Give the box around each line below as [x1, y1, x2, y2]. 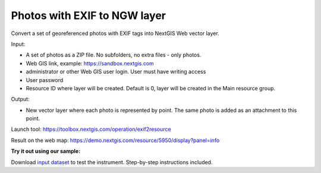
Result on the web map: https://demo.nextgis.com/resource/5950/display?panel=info [11, 137, 220, 144]
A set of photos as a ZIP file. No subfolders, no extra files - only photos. [26, 51, 202, 59]
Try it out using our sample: [11, 147, 81, 155]
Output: [11, 96, 30, 103]
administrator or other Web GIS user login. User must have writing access [26, 68, 206, 76]
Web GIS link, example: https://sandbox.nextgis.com [26, 59, 154, 67]
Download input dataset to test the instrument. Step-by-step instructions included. [11, 158, 213, 166]
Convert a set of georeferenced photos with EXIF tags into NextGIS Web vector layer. [11, 30, 219, 37]
